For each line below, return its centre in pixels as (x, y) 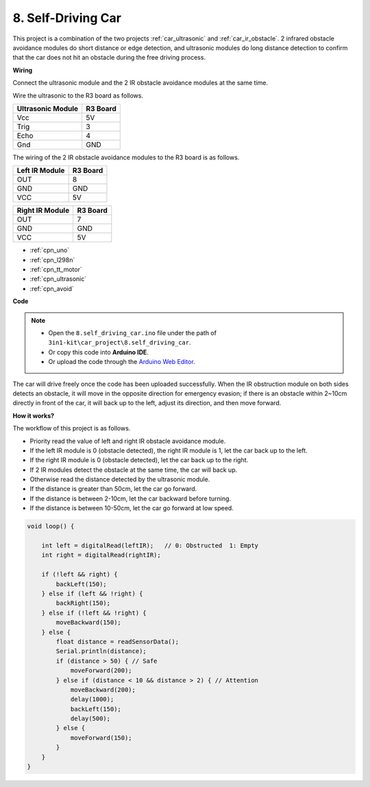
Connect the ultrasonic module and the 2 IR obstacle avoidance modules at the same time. (140, 83)
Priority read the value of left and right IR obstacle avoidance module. (128, 441)
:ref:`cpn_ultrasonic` (58, 279)
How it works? (34, 415)
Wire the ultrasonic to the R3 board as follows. (78, 95)
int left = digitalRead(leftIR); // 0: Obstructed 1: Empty (150, 546)
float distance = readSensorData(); (118, 641)
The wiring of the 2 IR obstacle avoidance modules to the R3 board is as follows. (126, 157)
